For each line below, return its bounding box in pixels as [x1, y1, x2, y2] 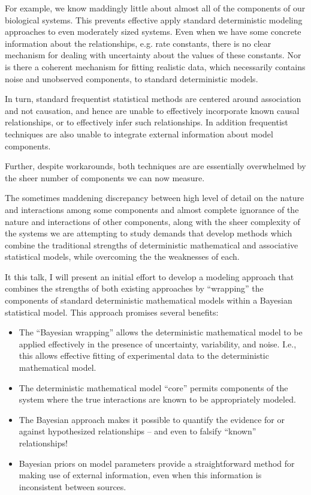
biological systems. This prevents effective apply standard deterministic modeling [5, 13, 303, 26]
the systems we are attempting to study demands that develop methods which [5, 227, 292, 239]
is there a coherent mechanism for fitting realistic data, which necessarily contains [5, 60, 306, 73]
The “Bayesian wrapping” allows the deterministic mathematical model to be [19, 326, 303, 338]
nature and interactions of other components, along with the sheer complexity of [5, 215, 300, 227]
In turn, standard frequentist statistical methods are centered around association [5, 92, 301, 105]
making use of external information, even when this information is [19, 469, 262, 481]
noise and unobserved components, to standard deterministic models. [5, 72, 258, 85]
